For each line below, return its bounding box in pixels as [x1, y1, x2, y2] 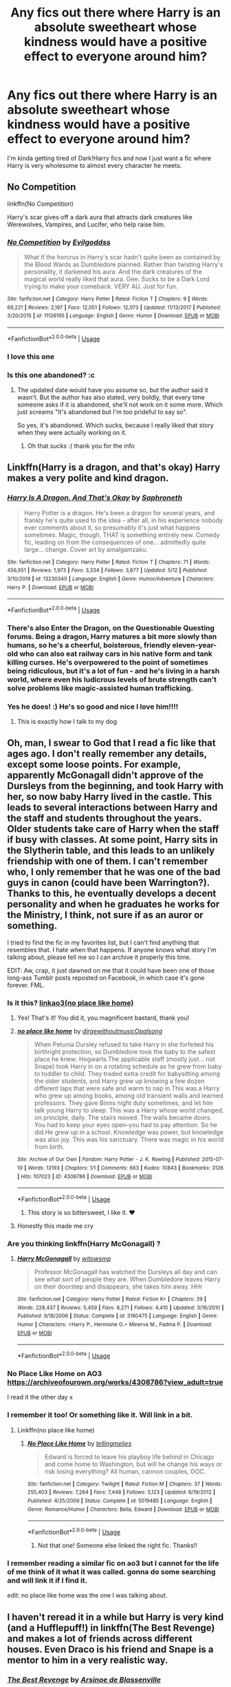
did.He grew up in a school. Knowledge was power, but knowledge [34, 1128, 223, 1137]
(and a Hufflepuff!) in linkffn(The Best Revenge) [7, 1622, 215, 1633]
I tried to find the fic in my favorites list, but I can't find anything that [7, 938, 199, 947]
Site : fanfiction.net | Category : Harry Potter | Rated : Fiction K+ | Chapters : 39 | [16, 1296, 206, 1303]
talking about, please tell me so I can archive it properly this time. [7, 953, 192, 961]
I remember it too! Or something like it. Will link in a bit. [7, 1410, 193, 1420]
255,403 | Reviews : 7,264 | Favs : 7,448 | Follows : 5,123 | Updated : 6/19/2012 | [27, 1489, 215, 1496]
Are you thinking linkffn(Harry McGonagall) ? [7, 1238, 161, 1248]
